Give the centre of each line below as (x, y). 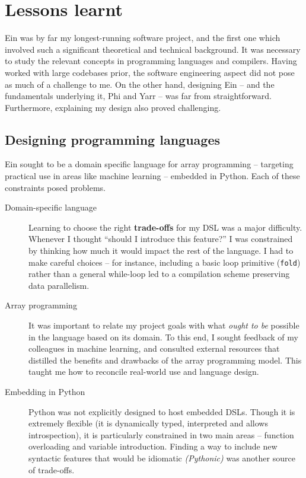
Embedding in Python (45, 392)
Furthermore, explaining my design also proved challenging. (113, 107)
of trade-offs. (52, 469)
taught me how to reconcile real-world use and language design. (144, 372)
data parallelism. (59, 285)
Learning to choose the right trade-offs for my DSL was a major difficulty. (165, 227)
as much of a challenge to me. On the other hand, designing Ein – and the (140, 84)
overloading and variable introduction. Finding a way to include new (153, 446)
